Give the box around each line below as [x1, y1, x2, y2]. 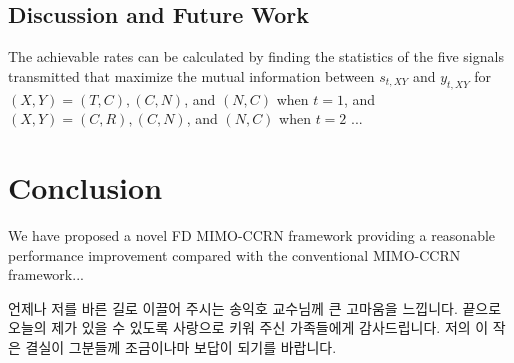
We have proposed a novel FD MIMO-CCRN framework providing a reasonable [8, 224, 496, 245]
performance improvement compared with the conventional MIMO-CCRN [8, 244, 461, 265]
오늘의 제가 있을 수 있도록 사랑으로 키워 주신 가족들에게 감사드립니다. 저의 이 [8, 317, 489, 338]
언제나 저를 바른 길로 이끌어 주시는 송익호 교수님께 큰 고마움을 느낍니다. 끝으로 [8, 297, 502, 318]
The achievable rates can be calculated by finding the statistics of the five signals [8, 46, 504, 67]
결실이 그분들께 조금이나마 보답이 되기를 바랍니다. [25, 336, 337, 357]
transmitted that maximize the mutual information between [8, 65, 375, 86]
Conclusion [8, 166, 163, 207]
